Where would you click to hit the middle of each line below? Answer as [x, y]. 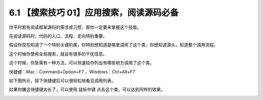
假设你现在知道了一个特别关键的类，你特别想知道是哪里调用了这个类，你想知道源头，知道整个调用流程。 [113, 45]
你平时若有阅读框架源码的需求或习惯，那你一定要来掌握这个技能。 [75, 27]
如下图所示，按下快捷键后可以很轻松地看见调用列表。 [62, 81]
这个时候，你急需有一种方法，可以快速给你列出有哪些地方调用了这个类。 [82, 63]
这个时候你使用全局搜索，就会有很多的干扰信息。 [58, 54]
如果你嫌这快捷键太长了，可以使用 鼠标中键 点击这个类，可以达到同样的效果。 [87, 89]
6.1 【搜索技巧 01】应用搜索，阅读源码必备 [94, 13]
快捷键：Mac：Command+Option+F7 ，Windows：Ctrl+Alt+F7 [72, 72]
